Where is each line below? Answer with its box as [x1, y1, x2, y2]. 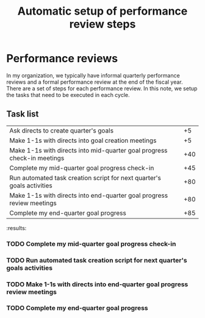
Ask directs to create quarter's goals [9, 126, 114, 135]
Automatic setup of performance [17, 4, 188, 18]
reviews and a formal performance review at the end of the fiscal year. [6, 78, 183, 85]
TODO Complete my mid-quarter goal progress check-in [6, 239, 176, 248]
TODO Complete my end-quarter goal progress [6, 304, 148, 313]
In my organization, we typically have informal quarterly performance [6, 71, 180, 79]
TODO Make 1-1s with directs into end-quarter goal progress [6, 280, 189, 288]
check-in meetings [9, 154, 65, 162]
